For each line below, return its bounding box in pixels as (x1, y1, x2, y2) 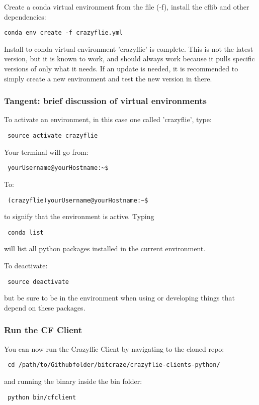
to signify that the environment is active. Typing (4, 211, 154, 222)
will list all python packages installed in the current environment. (4, 243, 206, 254)
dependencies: (4, 11, 46, 22)
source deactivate (8, 278, 69, 285)
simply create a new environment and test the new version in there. (4, 73, 212, 83)
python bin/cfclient (8, 393, 76, 401)
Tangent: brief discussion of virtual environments (4, 94, 207, 107)
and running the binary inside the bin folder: (4, 375, 142, 386)
